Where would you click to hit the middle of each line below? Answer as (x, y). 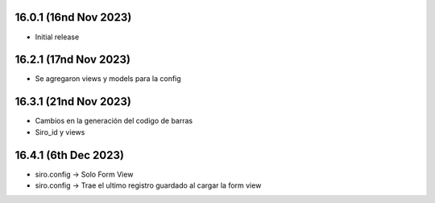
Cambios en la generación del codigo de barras (114, 121)
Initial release (57, 37)
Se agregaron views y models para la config (108, 79)
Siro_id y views (60, 132)
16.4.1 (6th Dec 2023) (70, 155)
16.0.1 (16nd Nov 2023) (73, 17)
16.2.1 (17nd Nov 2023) (73, 60)
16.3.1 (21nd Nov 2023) (73, 101)
